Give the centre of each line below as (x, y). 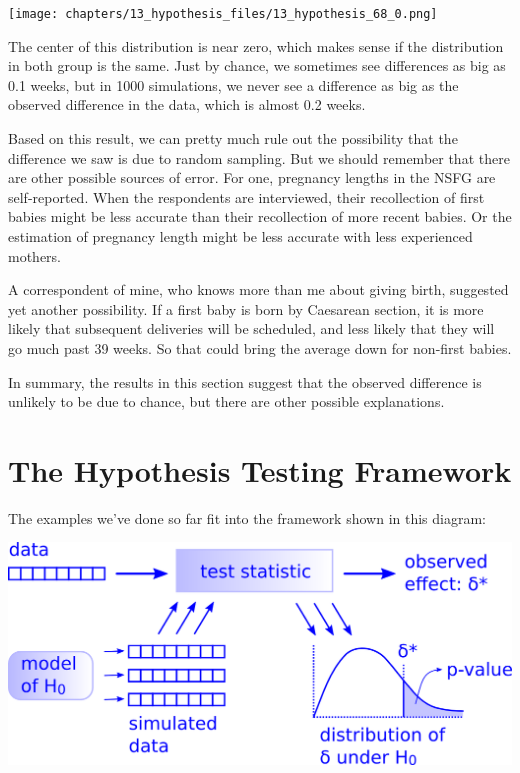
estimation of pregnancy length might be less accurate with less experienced (240, 236)
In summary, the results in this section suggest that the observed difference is (245, 381)
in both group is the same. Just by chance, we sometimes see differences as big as (257, 65)
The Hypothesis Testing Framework (260, 469)
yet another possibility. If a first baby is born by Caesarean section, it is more (246, 308)
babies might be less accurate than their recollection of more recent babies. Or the (260, 216)
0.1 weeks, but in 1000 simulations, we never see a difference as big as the (233, 84)
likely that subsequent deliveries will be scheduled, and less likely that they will (251, 328)
